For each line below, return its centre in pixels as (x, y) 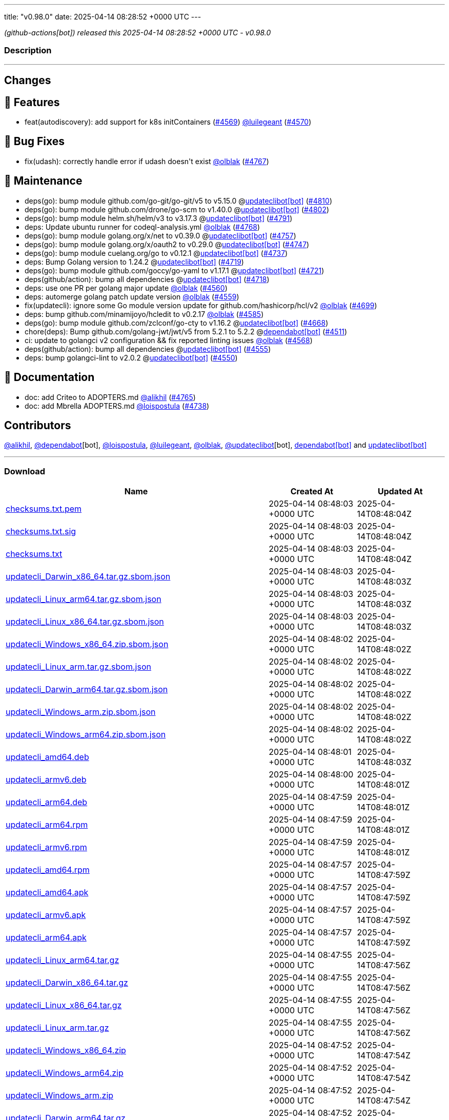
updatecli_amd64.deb (47, 757)
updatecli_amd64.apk (47, 893)
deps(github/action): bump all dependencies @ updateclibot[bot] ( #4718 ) (147, 279)
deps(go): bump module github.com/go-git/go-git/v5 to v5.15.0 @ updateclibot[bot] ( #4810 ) (178, 201)
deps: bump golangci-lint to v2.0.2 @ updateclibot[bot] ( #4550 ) (131, 357)
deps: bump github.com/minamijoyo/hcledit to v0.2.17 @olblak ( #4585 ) (144, 314)
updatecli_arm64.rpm (47, 825)
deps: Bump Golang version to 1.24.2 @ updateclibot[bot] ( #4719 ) (134, 262)
